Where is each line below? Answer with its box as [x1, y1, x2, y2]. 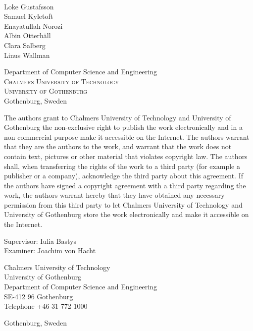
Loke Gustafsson [4, 1, 54, 11]
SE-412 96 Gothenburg [4, 291, 73, 301]
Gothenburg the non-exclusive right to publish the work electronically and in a [4, 122, 243, 132]
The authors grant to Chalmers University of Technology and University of [4, 112, 231, 122]
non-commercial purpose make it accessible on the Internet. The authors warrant [4, 131, 250, 142]
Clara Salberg [4, 40, 46, 50]
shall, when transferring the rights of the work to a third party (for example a [4, 161, 240, 171]
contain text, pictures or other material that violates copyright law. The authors [4, 151, 248, 161]
